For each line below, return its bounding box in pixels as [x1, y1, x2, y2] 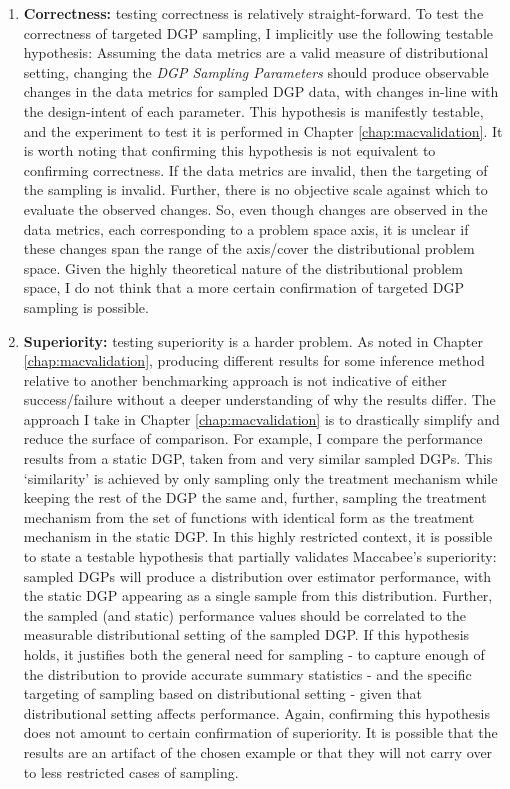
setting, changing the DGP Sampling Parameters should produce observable [23, 61, 489, 82]
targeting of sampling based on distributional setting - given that [23, 683, 423, 704]
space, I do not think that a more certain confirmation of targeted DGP [23, 277, 464, 298]
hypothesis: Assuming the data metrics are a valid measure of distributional [23, 42, 489, 63]
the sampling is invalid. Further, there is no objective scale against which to [23, 179, 488, 200]
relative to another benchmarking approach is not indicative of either [23, 369, 447, 390]
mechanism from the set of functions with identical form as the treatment [23, 506, 475, 527]
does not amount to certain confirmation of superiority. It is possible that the [23, 722, 498, 743]
